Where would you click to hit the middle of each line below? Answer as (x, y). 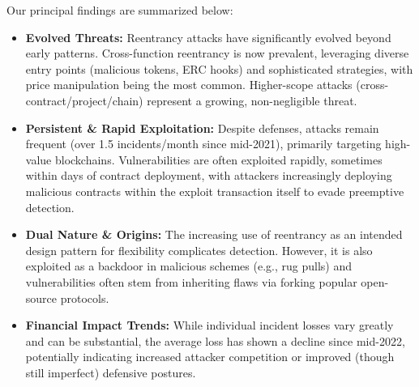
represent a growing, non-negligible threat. (252, 100)
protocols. (85, 298)
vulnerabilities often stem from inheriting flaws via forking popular (191, 281)
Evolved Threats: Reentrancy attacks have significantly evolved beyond (208, 37)
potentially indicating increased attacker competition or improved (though (210, 357)
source (41, 298)
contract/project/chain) (84, 100)
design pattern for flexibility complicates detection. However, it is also (199, 250)
